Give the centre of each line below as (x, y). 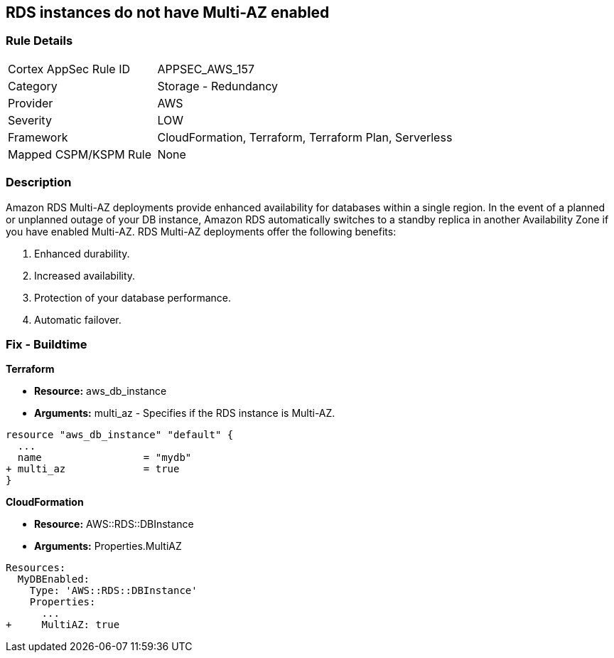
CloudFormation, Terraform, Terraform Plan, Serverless (305, 137)
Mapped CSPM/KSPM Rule (80, 154)
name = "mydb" (104, 458)
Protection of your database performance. (133, 297)
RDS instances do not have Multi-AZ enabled (168, 12)
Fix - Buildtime (47, 344)
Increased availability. (85, 275)
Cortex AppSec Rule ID (69, 69)
